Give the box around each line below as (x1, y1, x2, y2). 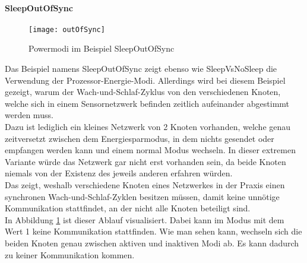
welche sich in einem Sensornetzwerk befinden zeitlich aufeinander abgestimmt (5, 97, 290, 109)
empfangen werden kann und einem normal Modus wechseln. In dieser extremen (5, 144, 296, 156)
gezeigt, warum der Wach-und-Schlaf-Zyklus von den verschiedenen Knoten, (5, 85, 281, 98)
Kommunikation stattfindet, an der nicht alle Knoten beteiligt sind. (5, 202, 251, 214)
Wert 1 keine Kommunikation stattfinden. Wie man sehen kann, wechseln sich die (5, 225, 302, 237)
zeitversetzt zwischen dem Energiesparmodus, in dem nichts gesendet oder (5, 132, 274, 144)
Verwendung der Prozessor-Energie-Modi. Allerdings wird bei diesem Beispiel (5, 74, 286, 86)
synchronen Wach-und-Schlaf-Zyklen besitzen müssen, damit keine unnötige (5, 190, 280, 202)
